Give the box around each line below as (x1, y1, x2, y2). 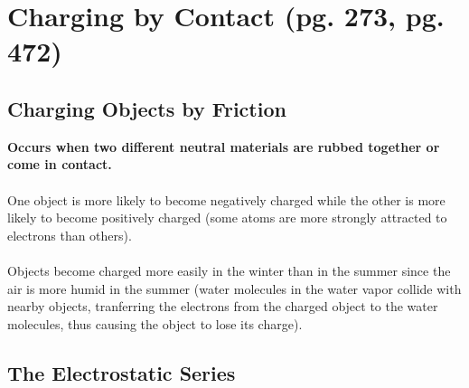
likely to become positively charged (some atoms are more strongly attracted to (7, 208, 447, 227)
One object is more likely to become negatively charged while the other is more (7, 190, 446, 209)
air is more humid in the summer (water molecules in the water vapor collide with (7, 279, 462, 298)
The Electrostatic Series (7, 358, 236, 386)
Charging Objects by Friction (7, 94, 286, 122)
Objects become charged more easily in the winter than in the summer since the (7, 260, 451, 279)
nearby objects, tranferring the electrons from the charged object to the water (7, 297, 438, 316)
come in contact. (7, 155, 112, 174)
